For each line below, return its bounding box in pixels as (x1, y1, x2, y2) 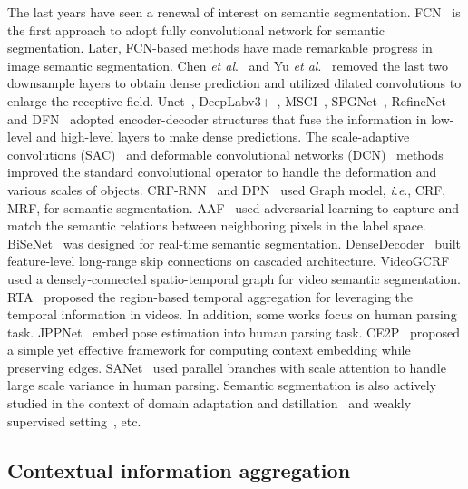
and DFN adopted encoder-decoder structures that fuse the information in (7, 109, 427, 128)
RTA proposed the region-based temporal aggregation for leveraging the (7, 287, 414, 306)
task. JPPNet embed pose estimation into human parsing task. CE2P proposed (7, 322, 460, 341)
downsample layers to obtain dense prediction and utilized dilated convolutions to (7, 73, 462, 93)
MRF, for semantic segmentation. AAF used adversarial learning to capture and (7, 198, 460, 217)
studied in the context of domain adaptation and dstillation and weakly (7, 394, 412, 413)
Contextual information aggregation (7, 455, 351, 484)
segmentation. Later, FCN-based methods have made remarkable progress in (7, 38, 433, 57)
